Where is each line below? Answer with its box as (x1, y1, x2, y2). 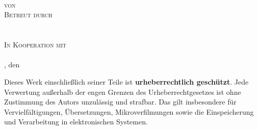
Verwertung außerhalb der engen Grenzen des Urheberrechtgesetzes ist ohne (4, 86, 241, 97)
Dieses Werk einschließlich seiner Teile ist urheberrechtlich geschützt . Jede (4, 76, 249, 87)
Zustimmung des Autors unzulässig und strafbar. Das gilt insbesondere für (4, 96, 237, 107)
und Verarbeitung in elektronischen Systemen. (4, 116, 148, 127)
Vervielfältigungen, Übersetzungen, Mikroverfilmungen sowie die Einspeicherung (4, 106, 254, 117)
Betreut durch (4, 9, 53, 20)
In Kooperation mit (4, 39, 67, 50)
